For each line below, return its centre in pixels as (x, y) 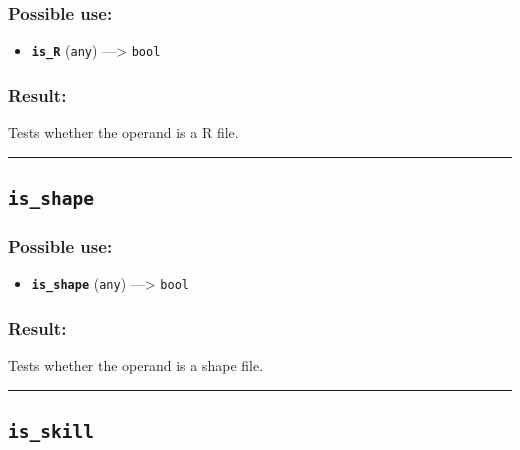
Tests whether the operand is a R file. (123, 132)
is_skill (51, 432)
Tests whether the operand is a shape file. (136, 365)
